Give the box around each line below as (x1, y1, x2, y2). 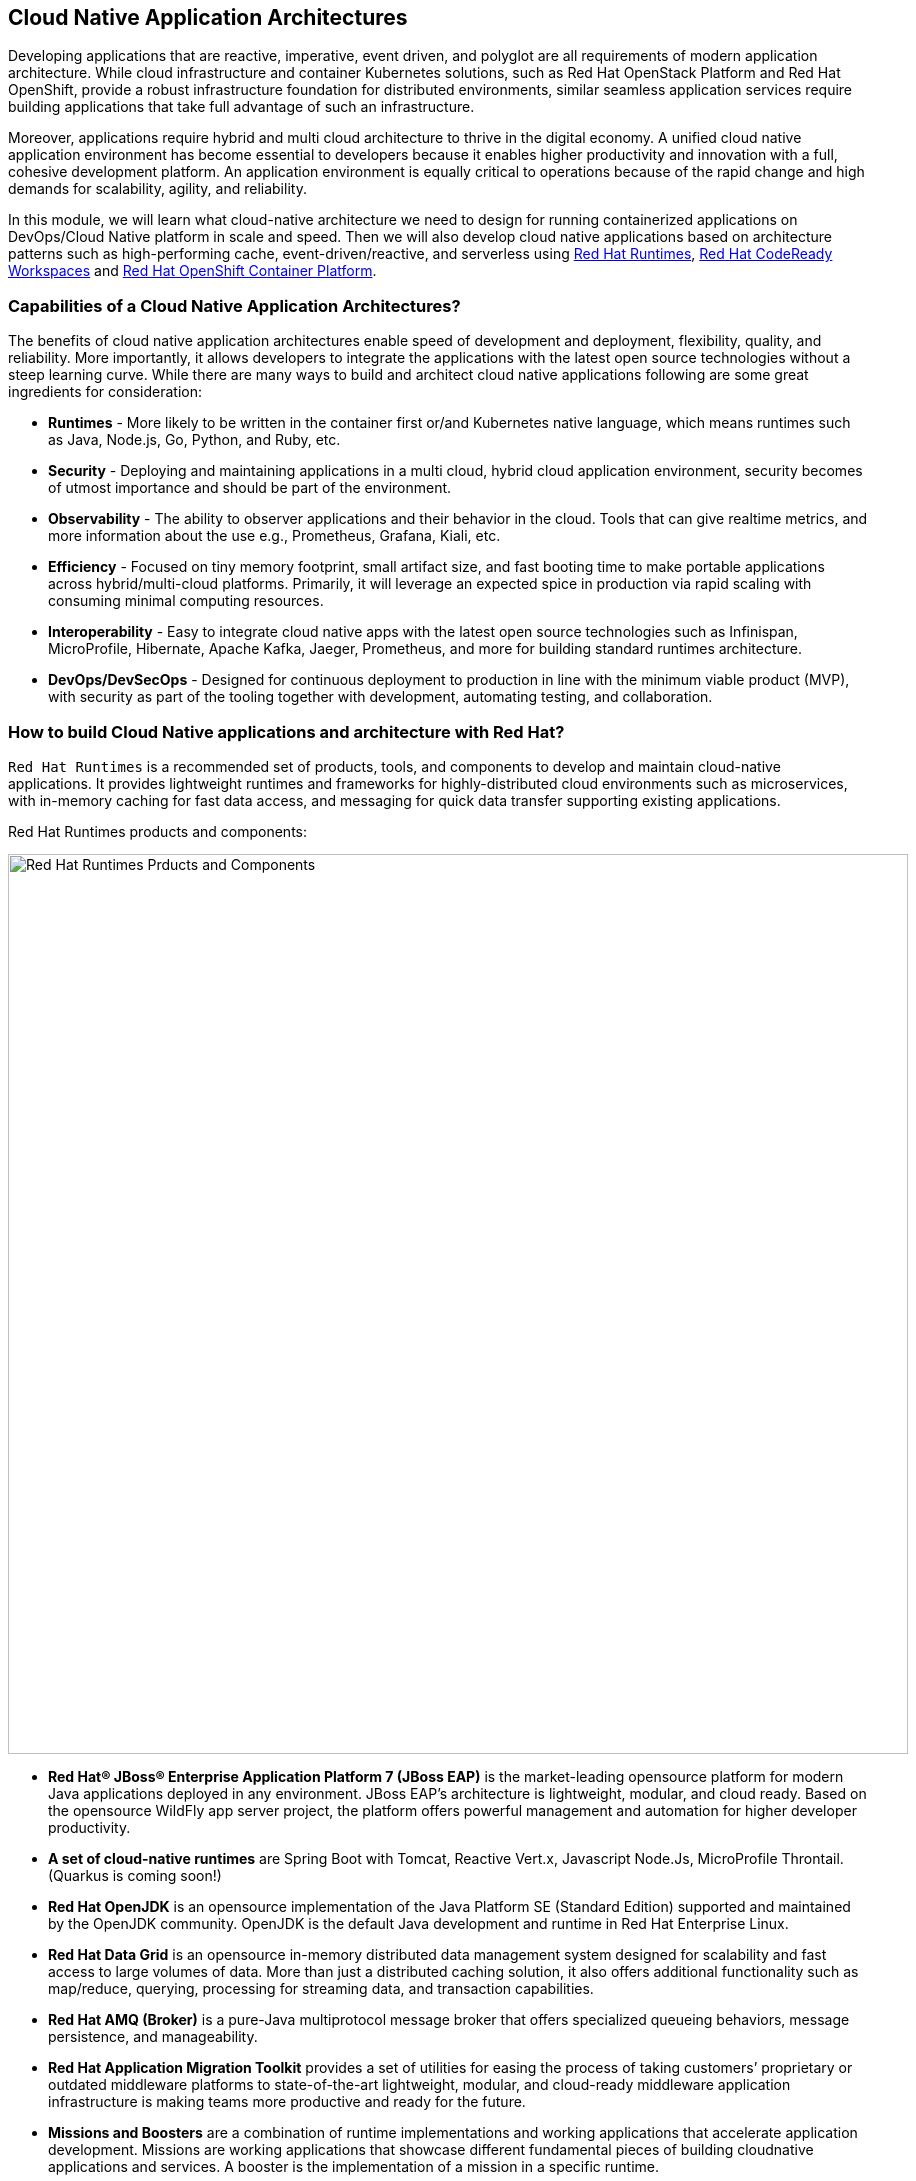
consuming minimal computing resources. (48, 592, 324, 610)
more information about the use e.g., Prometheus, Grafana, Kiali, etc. (48, 527, 501, 545)
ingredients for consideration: (8, 383, 202, 401)
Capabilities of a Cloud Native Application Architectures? (8, 295, 461, 316)
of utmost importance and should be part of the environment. (48, 479, 452, 497)
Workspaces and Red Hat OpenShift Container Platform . (8, 262, 377, 280)
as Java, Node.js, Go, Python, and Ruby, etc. (48, 431, 341, 449)
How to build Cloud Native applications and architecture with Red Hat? (8, 721, 565, 742)
